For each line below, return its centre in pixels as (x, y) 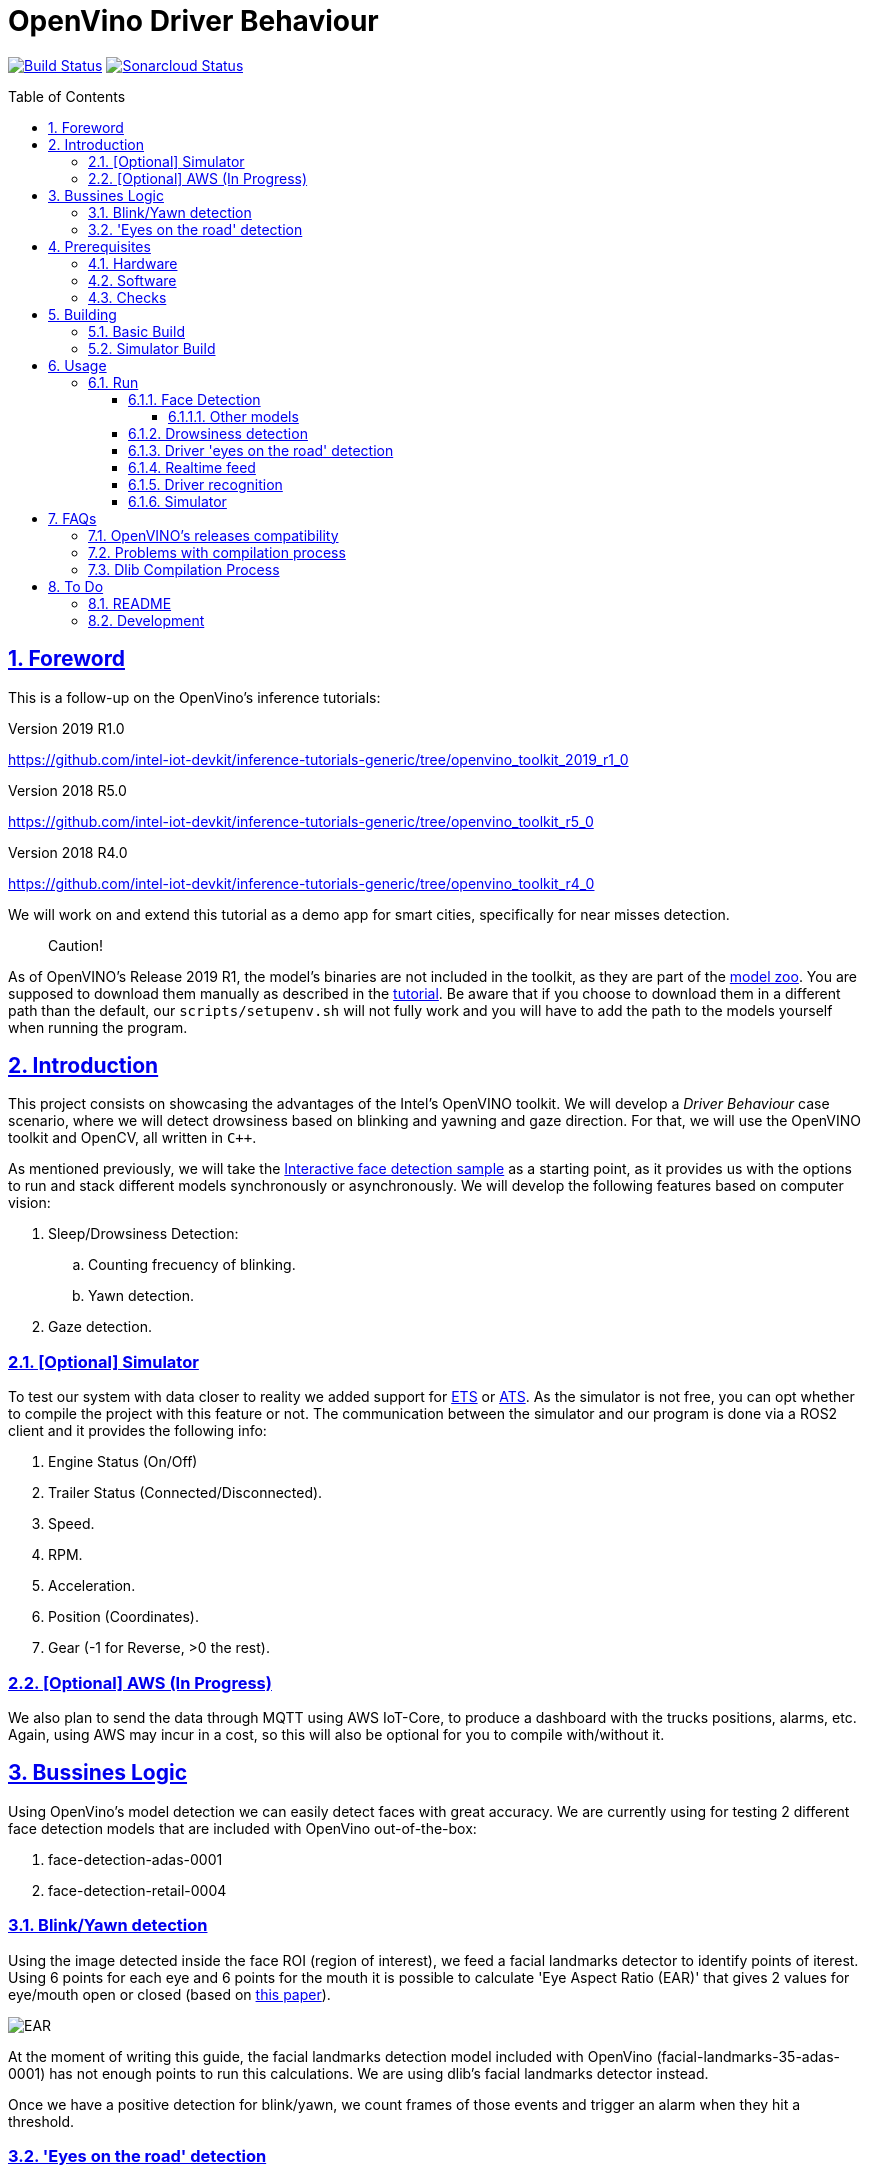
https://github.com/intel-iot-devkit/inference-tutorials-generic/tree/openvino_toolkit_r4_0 (301, 883)
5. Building (82, 314)
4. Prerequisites (99, 246)
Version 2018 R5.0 (67, 790)
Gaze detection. (100, 1327)
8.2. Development (146, 620)
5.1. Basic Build (136, 331)
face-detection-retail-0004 (137, 1890)
